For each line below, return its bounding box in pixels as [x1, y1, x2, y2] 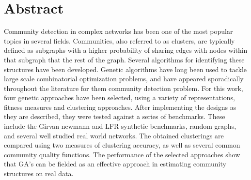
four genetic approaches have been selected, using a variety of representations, [4, 92, 235, 103]
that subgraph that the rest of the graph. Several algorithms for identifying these [4, 54, 245, 64]
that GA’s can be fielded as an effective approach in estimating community [4, 159, 226, 169]
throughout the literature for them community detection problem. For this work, [4, 83, 243, 93]
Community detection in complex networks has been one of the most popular [4, 26, 233, 36]
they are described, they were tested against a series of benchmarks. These [4, 111, 225, 121]
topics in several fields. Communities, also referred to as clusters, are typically [4, 35, 235, 45]
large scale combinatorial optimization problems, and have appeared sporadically [4, 74, 244, 84]
